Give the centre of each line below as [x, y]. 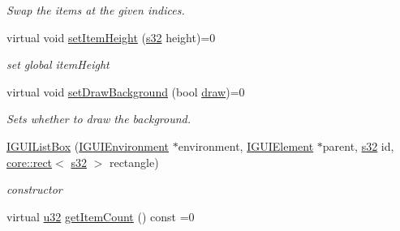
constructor [34, 189]
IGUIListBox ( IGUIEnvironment [88, 145]
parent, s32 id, [358, 145]
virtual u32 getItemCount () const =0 [101, 216]
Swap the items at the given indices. [96, 10]
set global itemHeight [58, 64]
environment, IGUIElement [246, 145]
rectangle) [134, 162]
